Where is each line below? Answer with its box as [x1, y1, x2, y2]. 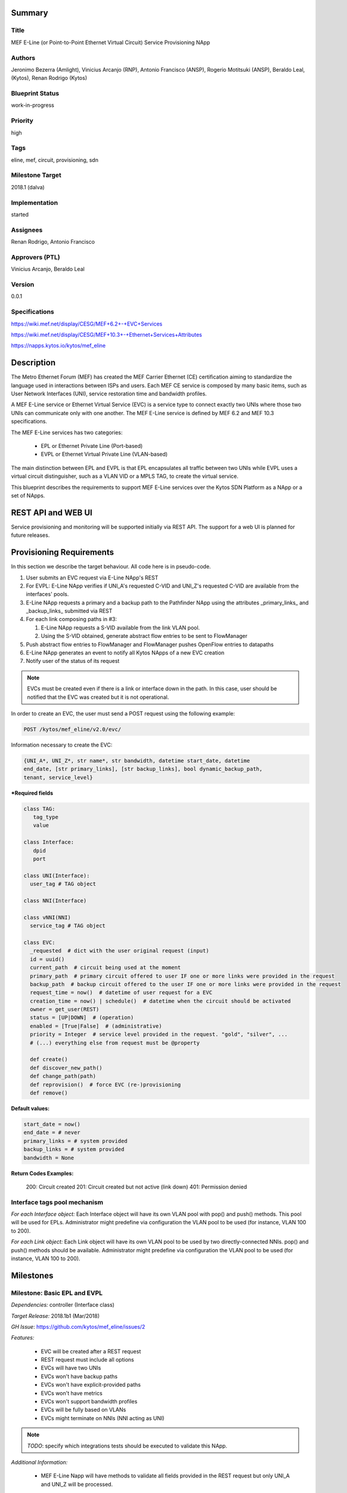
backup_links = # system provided [23, 1146, 125, 1153]
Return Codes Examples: [11, 1169, 74, 1176]
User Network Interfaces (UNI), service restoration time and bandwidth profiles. [11, 390, 207, 397]
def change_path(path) [30, 1073, 97, 1080]
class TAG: [23, 805, 55, 812]
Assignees [11, 226, 43, 234]
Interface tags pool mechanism [11, 1198, 104, 1206]
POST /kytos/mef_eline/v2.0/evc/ [23, 726, 122, 733]
